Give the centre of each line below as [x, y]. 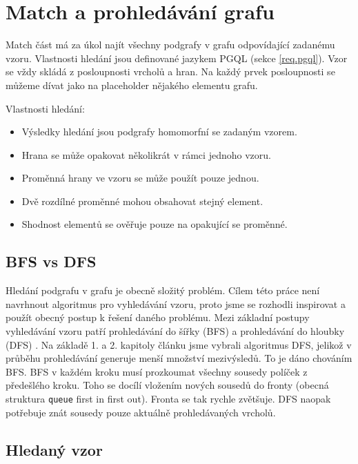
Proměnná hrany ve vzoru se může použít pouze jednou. [140, 178]
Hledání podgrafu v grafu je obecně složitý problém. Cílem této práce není [163, 290]
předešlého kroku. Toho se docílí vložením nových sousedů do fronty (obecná [167, 385]
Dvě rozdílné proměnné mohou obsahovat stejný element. [142, 201]
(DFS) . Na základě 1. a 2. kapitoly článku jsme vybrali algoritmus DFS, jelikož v [179, 344]
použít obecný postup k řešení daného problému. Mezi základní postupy [158, 317]
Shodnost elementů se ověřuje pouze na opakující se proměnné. [155, 224]
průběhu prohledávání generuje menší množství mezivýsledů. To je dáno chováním [179, 358]
